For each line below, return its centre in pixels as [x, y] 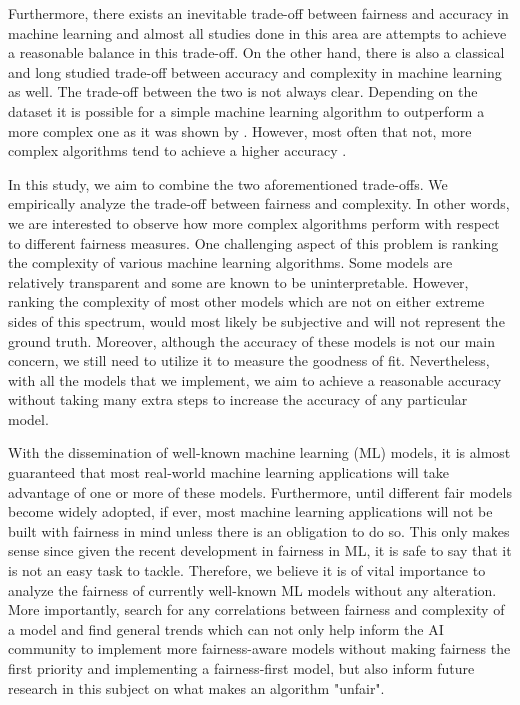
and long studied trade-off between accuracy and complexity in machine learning [255, 71]
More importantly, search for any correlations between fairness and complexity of [256, 609]
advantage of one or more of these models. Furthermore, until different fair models [260, 491]
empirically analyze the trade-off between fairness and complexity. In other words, [259, 203]
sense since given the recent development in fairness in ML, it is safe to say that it [260, 550]
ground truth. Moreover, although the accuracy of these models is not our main [251, 340]
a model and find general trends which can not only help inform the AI [226, 628]
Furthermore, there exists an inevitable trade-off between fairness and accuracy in [258, 13]
